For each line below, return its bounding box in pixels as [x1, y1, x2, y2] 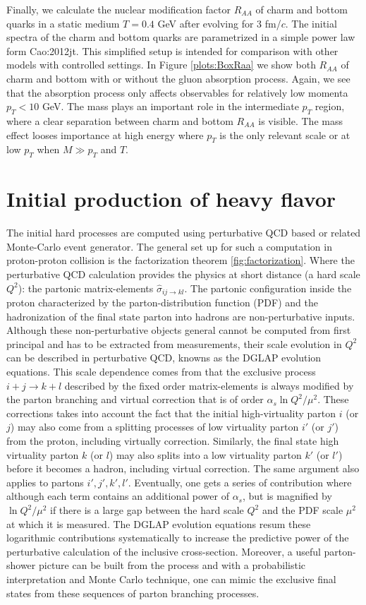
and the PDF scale [262, 503, 343, 517]
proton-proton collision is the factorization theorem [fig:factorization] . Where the [6, 253, 355, 268]
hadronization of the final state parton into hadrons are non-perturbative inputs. [6, 309, 355, 323]
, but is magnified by [242, 489, 332, 503]
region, [315, 99, 345, 114]
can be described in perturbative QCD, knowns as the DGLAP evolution [6, 350, 322, 365]
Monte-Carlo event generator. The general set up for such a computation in [6, 239, 332, 253]
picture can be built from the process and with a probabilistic [38, 558, 306, 573]
